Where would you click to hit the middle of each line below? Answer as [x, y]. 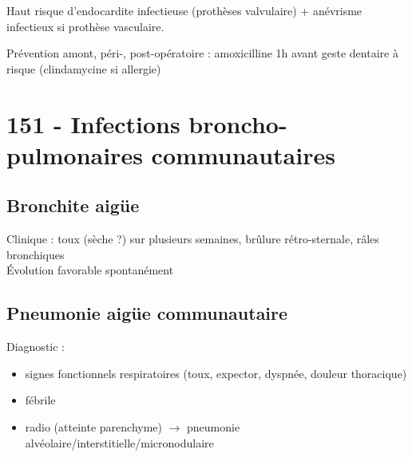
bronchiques [36, 254]
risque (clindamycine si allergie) [84, 68]
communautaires [243, 154]
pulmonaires [75, 154]
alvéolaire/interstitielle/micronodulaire [119, 442]
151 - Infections [93, 123]
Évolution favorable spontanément [90, 270]
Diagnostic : [36, 347]
